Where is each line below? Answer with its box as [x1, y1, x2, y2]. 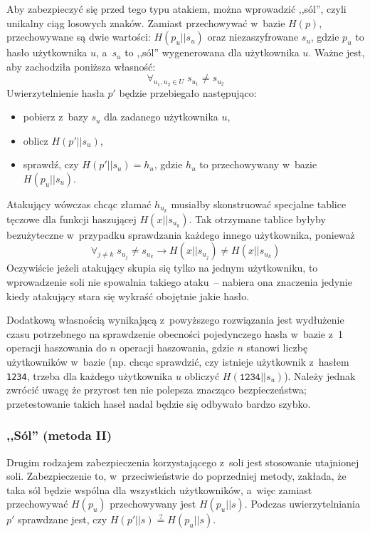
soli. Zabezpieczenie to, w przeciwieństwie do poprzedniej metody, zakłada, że [6, 468, 347, 483]
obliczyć [184, 368, 220, 383]
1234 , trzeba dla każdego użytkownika [6, 368, 173, 383]
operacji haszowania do [6, 340, 107, 355]
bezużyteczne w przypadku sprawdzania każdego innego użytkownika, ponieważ [6, 227, 355, 242]
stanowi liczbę [246, 340, 308, 355]
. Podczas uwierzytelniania [244, 496, 360, 511]
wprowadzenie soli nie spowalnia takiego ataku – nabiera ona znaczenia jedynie [6, 274, 352, 289]
